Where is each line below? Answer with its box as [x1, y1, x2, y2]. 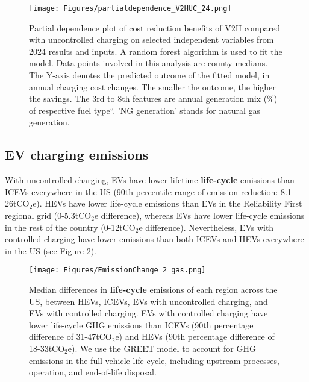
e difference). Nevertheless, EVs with [139, 221, 274, 233]
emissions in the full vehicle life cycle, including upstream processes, [29, 354, 279, 366]
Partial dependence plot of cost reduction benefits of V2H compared [29, 21, 280, 34]
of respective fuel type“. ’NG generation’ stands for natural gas [29, 104, 261, 116]
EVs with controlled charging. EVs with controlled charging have [29, 307, 268, 319]
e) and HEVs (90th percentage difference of [115, 330, 275, 343]
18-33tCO [29, 342, 65, 354]
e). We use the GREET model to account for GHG [67, 342, 256, 354]
